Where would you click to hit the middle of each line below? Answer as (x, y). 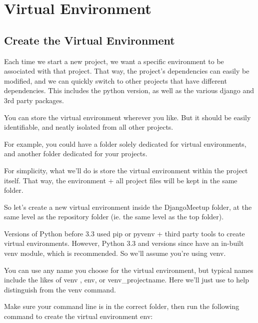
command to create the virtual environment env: (78, 316)
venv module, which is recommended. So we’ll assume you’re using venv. (115, 253)
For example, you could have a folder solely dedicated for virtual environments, (125, 143)
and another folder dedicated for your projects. (76, 153)
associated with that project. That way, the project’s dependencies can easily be (127, 71)
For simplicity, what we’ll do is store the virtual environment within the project (126, 170)
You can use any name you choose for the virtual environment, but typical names (129, 270)
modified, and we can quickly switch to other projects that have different (115, 80)
